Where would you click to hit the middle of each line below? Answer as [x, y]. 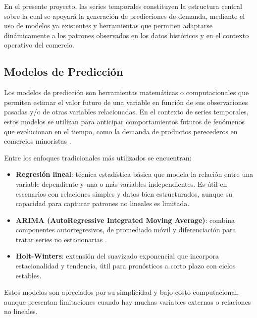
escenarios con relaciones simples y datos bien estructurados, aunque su [124, 193]
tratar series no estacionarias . [61, 239]
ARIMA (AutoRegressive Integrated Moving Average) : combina [125, 220]
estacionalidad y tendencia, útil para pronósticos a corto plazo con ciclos [126, 266]
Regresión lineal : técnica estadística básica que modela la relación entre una [134, 174]
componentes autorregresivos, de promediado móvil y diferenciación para [126, 230]
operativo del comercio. [39, 45]
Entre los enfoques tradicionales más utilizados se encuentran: [98, 157]
